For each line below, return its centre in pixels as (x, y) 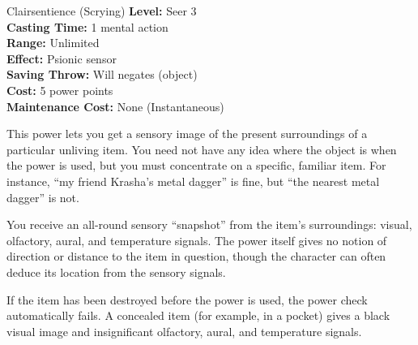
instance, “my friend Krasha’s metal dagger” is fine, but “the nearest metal (193, 181)
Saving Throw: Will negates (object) (102, 74)
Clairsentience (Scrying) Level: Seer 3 (102, 11)
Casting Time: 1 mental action (87, 26)
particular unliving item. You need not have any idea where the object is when (202, 149)
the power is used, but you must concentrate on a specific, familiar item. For (196, 165)
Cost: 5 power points (60, 90)
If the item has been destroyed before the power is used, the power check (187, 299)
